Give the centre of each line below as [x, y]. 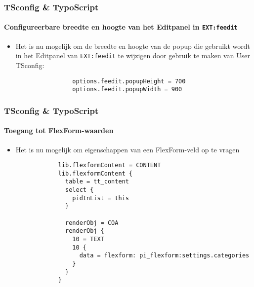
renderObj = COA [92, 223]
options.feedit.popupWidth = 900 [127, 90]
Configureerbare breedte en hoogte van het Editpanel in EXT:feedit [121, 27]
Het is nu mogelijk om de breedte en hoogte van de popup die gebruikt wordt [133, 46]
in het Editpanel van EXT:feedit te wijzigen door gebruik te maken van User [133, 55]
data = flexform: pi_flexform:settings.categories [164, 256]
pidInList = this [101, 198]
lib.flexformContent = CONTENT [109, 165]
